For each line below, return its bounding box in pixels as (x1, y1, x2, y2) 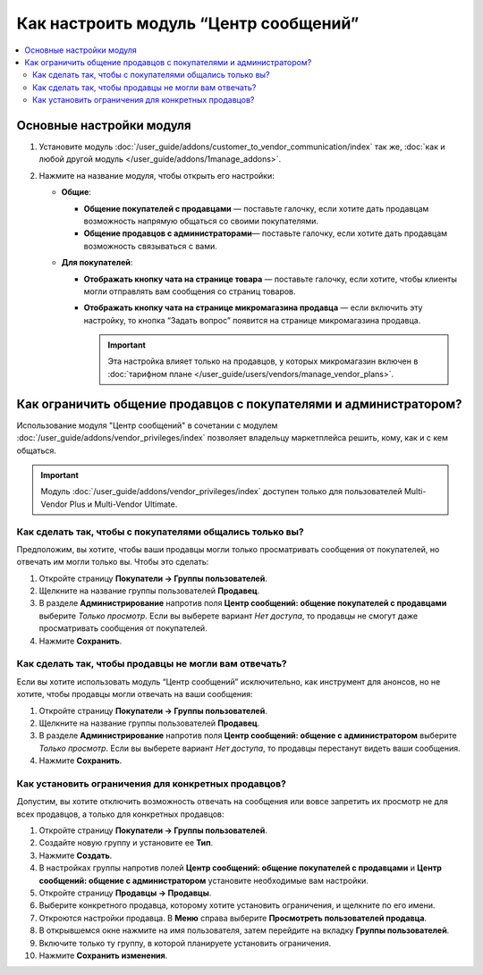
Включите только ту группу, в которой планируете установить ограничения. (38, 937, 332, 948)
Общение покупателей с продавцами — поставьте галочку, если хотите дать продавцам (83, 203, 429, 214)
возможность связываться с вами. (83, 240, 218, 251)
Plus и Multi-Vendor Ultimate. (69, 499, 178, 509)
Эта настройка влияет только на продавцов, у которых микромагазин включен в (107, 356, 419, 366)
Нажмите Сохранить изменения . (38, 950, 168, 961)
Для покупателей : (61, 257, 133, 268)
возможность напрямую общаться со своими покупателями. (83, 215, 319, 226)
